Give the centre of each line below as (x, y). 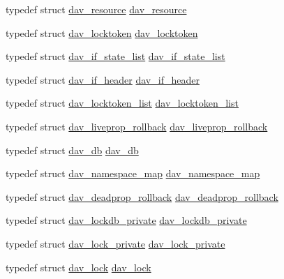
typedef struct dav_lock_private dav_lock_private (115, 243)
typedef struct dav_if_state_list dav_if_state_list (115, 56)
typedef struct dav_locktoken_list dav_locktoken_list (122, 103)
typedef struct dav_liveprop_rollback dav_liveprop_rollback (137, 126)
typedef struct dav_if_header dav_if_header (103, 79)
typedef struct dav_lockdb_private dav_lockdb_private (126, 220)
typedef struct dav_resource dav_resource (96, 9)
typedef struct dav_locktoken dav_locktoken (102, 32)
